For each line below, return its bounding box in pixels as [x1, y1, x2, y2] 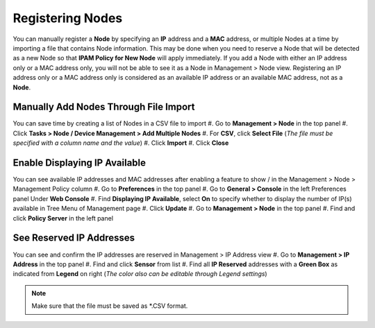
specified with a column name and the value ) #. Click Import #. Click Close [12, 139, 229, 147]
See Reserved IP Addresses [12, 232, 135, 244]
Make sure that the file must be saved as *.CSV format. [31, 302, 188, 310]
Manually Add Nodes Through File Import [12, 101, 195, 113]
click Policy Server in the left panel [12, 214, 114, 222]
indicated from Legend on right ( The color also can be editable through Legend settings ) [12, 270, 267, 278]
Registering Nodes [12, 10, 123, 26]
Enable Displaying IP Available [12, 157, 146, 169]
